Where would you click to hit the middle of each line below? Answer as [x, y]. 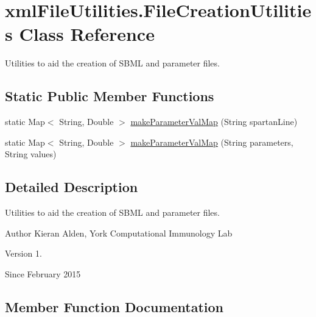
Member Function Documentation [114, 306]
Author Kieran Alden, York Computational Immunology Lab [119, 233]
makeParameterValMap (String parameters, [212, 142]
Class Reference [87, 34]
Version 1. [23, 253]
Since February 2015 [43, 273]
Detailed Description [72, 187]
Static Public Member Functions [110, 96]
